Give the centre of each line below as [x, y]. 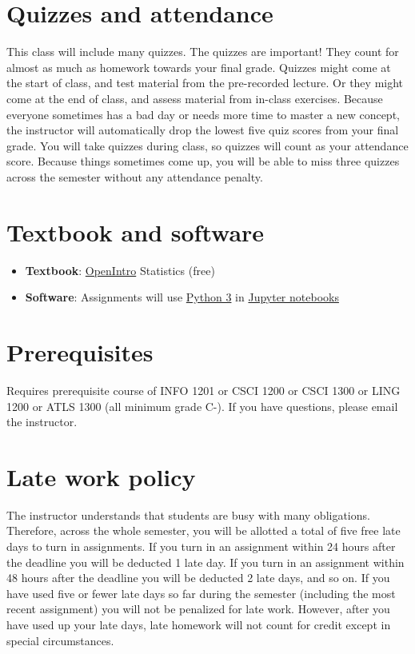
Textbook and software [136, 231]
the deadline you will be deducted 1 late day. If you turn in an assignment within [206, 562]
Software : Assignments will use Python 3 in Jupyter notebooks [182, 297]
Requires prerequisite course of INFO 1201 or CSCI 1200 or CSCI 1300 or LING [204, 390]
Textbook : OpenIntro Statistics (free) [120, 270]
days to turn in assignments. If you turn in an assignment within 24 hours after [201, 546]
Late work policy [101, 476]
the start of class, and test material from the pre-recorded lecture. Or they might [205, 83]
